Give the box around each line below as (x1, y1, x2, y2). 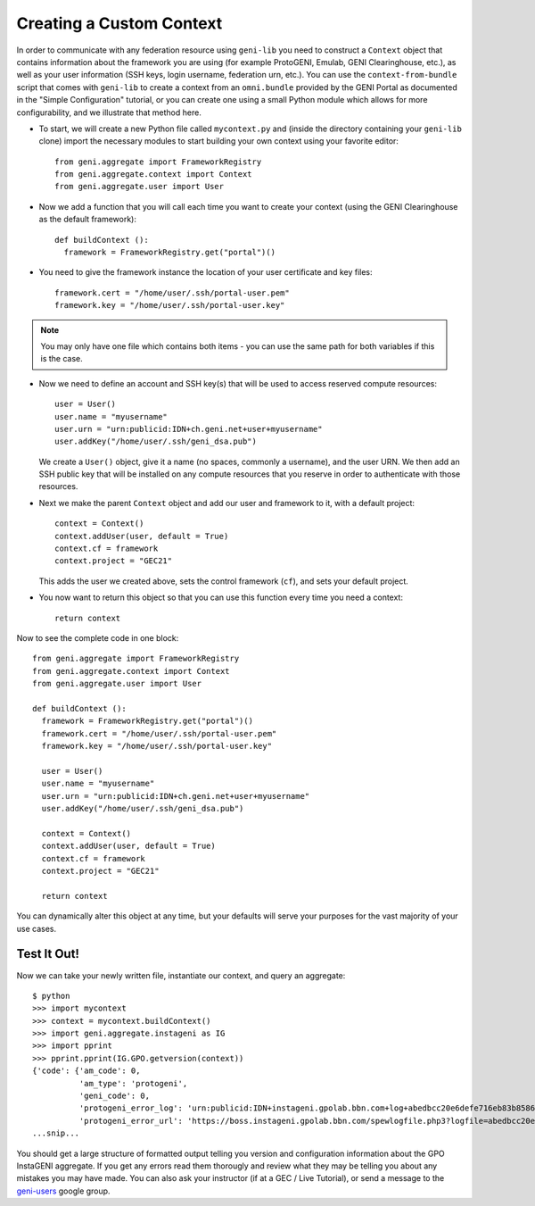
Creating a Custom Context (16, 13, 223, 33)
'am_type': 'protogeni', (78, 1078, 188, 1088)
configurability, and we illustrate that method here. (16, 107, 202, 118)
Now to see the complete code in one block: (16, 633, 179, 643)
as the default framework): (38, 214, 137, 225)
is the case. (40, 353, 84, 364)
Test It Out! (16, 946, 80, 961)
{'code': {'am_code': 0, (32, 1066, 141, 1076)
